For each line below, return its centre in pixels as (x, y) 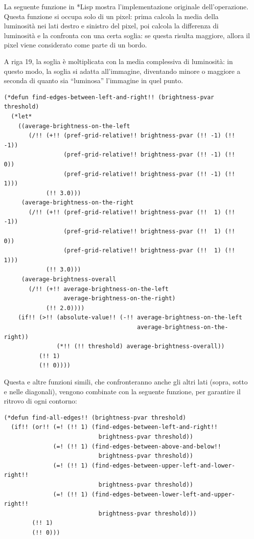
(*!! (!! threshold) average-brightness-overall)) (141, 347)
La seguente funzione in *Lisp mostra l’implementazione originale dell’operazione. (126, 6)
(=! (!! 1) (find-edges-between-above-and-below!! (137, 446)
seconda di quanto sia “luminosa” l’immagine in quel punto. (93, 80)
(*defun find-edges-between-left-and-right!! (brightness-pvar (109, 97)
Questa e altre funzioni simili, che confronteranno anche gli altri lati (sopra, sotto (126, 381)
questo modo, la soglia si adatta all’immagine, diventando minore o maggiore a (122, 71)
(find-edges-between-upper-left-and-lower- (163, 465)
